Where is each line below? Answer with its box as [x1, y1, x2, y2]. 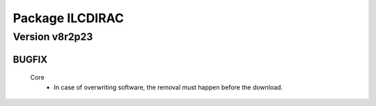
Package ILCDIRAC [13, 10, 125, 26]
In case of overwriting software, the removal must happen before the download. [54, 83, 283, 91]
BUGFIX [13, 53, 48, 65]
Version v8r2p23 [13, 30, 93, 43]
